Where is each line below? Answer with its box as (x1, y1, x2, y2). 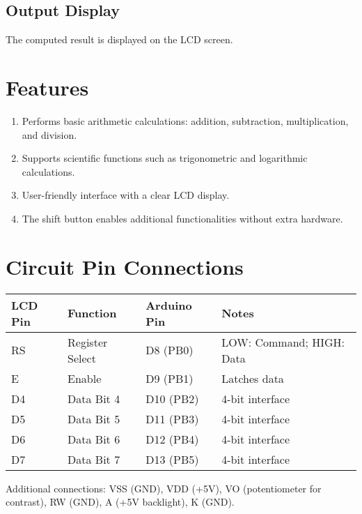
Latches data (221, 370, 284, 386)
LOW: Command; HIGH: (221, 333, 345, 350)
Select (68, 349, 96, 366)
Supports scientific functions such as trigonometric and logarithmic (22, 151, 308, 165)
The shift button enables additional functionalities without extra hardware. (22, 211, 343, 225)
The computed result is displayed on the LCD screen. (6, 32, 233, 47)
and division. (22, 127, 77, 142)
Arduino (145, 296, 192, 313)
